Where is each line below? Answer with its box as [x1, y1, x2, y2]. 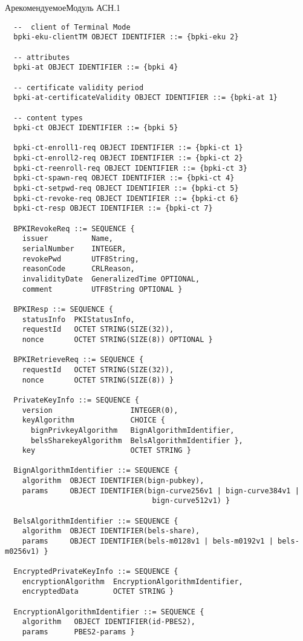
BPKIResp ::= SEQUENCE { [13, 304, 113, 314]
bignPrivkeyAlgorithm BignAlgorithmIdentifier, [30, 426, 235, 435]
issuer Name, [22, 234, 113, 243]
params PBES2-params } [22, 627, 135, 636]
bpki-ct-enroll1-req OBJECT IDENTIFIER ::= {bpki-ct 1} [13, 143, 243, 153]
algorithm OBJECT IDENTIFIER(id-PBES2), [22, 617, 195, 626]
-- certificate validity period [13, 83, 144, 92]
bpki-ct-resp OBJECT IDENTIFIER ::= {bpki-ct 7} [13, 204, 213, 213]
